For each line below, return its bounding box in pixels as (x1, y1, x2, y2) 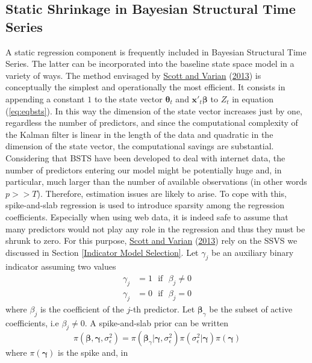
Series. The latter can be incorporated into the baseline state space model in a (5, 57, 295, 70)
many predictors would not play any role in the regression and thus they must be (5, 222, 305, 235)
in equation (232, 92, 274, 105)
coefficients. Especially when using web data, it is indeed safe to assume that (5, 210, 289, 223)
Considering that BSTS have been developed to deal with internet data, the (5, 151, 285, 164)
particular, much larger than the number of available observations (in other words (5, 175, 307, 188)
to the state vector (94, 92, 163, 105)
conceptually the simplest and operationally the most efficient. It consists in (5, 81, 285, 93)
